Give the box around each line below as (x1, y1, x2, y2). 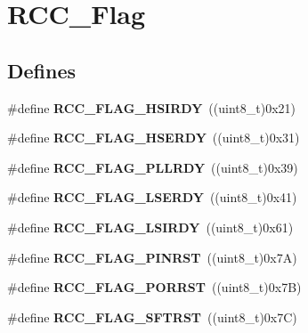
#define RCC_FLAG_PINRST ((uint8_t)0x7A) (7, 248, 297, 266)
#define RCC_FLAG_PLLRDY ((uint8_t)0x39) (7, 158, 298, 176)
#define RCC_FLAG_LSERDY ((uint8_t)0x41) (7, 188, 297, 207)
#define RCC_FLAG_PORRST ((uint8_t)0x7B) (7, 278, 302, 296)
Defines (7, 56, 77, 84)
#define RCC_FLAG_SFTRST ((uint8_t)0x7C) (7, 307, 297, 326)
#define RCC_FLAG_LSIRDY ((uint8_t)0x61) (7, 217, 294, 236)
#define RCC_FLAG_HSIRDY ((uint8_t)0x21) (7, 98, 296, 117)
